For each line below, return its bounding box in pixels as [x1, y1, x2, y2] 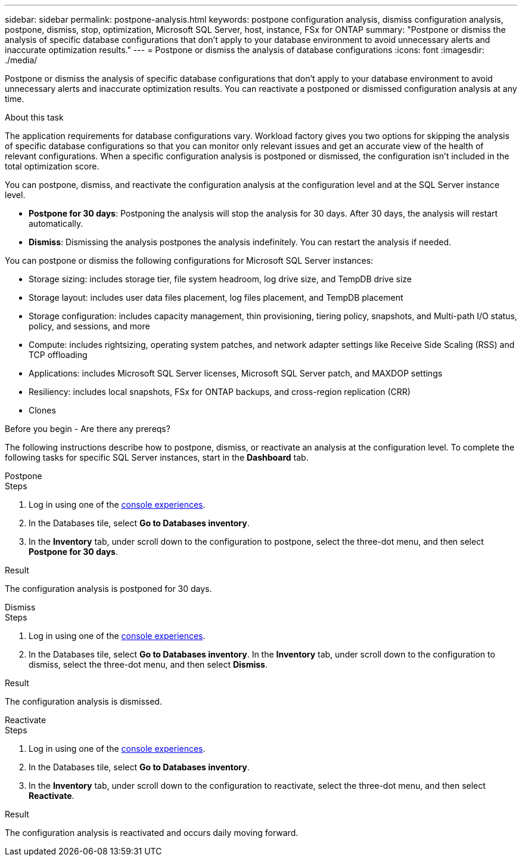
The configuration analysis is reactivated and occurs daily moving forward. [5, 828, 299, 838]
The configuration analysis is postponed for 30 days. [5, 584, 212, 594]
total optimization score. [5, 161, 100, 171]
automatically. [29, 218, 83, 229]
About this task [5, 112, 64, 122]
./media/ [5, 55, 38, 65]
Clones [29, 405, 56, 415]
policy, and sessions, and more [29, 321, 150, 331]
